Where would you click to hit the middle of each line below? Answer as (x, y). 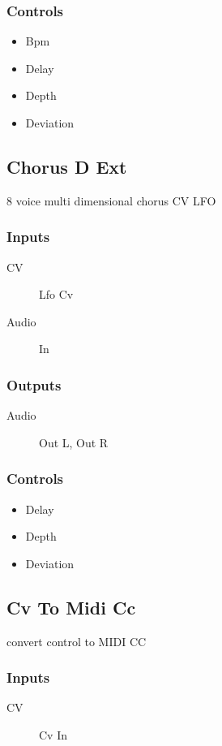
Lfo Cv (56, 294)
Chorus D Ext (67, 166)
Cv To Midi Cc (71, 607)
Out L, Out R (74, 442)
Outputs (34, 384)
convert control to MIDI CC (77, 641)
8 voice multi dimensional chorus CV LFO (111, 200)
